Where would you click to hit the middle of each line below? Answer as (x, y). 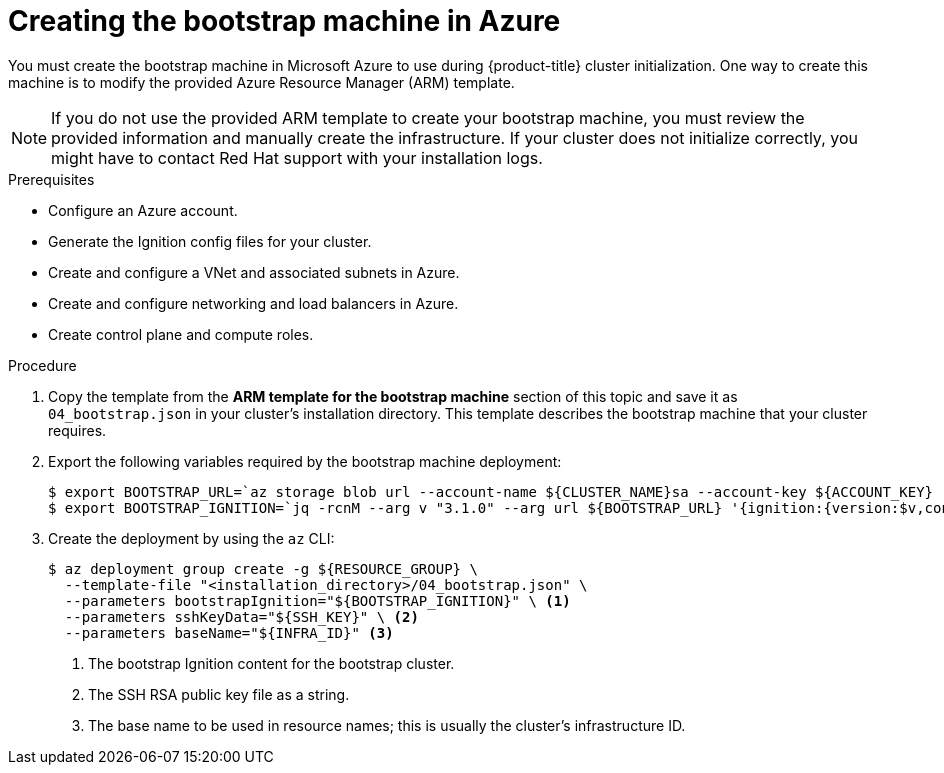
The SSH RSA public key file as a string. (219, 694)
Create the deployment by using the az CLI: (191, 538)
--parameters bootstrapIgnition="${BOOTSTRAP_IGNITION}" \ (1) (317, 600)
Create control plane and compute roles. (181, 334)
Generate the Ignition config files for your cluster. (210, 241)
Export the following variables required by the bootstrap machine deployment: (305, 461)
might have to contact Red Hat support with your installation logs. (297, 157)
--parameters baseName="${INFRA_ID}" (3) (229, 632)
